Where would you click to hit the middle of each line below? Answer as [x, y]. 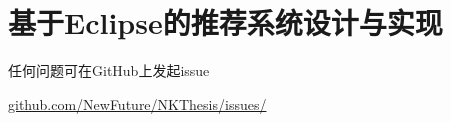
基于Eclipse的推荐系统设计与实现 [225, 22]
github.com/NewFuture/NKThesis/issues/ [137, 103]
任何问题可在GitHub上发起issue [109, 70]
